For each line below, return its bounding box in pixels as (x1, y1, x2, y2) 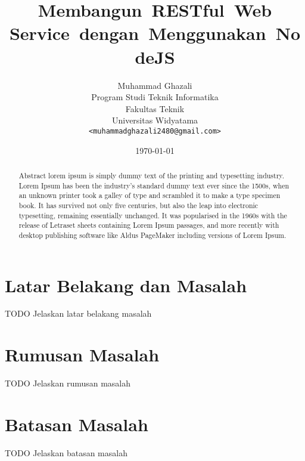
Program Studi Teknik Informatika (91, 91, 219, 103)
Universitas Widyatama (111, 114, 198, 126)
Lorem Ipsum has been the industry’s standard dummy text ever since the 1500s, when (18, 180, 290, 190)
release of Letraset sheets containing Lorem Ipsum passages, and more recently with (18, 220, 279, 230)
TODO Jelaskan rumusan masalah (5, 377, 131, 389)
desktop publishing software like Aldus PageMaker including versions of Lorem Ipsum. (18, 230, 287, 240)
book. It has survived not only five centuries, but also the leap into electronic (18, 200, 259, 210)
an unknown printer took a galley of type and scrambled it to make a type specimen (18, 190, 281, 200)
